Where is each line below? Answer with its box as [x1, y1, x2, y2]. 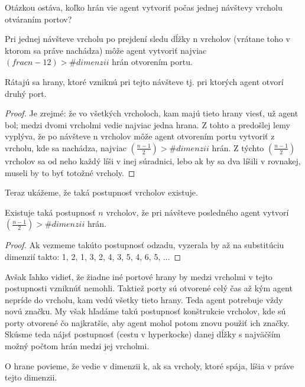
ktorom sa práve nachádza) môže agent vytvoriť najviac [5, 44, 207, 56]
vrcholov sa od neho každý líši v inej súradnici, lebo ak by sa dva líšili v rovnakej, [5, 154, 301, 167]
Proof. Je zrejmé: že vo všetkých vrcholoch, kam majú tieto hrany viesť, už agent [5, 107, 298, 119]
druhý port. [5, 87, 47, 99]
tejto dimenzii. [5, 371, 57, 383]
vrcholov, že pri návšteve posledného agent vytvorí [106, 206, 289, 218]
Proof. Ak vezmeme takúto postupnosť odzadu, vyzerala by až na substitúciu [5, 239, 284, 251]
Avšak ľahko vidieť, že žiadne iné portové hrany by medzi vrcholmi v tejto [5, 270, 272, 282]
